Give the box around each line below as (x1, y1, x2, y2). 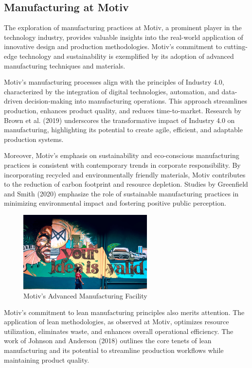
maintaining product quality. (4, 354, 90, 365)
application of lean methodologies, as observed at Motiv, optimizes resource (4, 316, 229, 327)
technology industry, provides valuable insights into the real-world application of (4, 32, 243, 42)
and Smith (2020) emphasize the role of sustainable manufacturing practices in (4, 188, 239, 198)
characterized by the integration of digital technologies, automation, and (4, 86, 219, 96)
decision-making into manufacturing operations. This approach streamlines (24, 96, 247, 106)
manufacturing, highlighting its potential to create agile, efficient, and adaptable (4, 124, 243, 135)
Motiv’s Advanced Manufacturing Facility (23, 291, 147, 301)
